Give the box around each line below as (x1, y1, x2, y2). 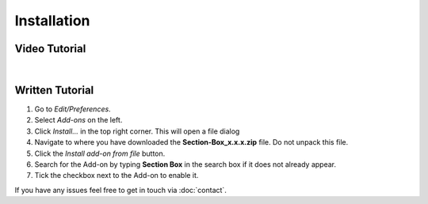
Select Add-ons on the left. (34, 115, 123, 125)
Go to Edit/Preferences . (34, 104, 111, 114)
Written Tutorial (14, 83, 94, 96)
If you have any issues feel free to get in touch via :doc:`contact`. (14, 185, 227, 195)
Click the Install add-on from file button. (34, 149, 166, 158)
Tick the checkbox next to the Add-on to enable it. (34, 171, 199, 180)
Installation (14, 12, 90, 29)
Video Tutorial (14, 42, 86, 55)
